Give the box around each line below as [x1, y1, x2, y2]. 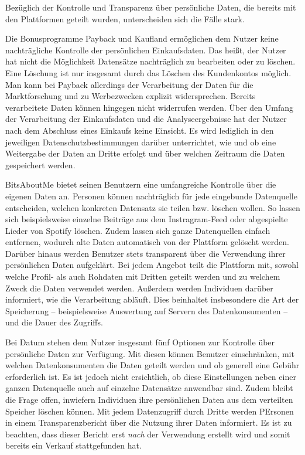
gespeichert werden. [5, 158, 76, 171]
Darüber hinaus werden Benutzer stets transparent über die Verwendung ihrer [5, 247, 286, 259]
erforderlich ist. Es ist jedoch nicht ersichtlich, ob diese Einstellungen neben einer [5, 370, 296, 382]
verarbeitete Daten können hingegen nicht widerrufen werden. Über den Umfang [5, 101, 294, 113]
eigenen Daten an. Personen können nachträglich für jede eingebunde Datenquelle [5, 189, 297, 202]
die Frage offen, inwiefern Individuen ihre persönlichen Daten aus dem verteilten [5, 393, 293, 405]
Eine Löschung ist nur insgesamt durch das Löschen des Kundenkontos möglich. [5, 66, 292, 79]
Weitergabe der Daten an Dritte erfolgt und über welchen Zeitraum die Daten [5, 147, 285, 159]
